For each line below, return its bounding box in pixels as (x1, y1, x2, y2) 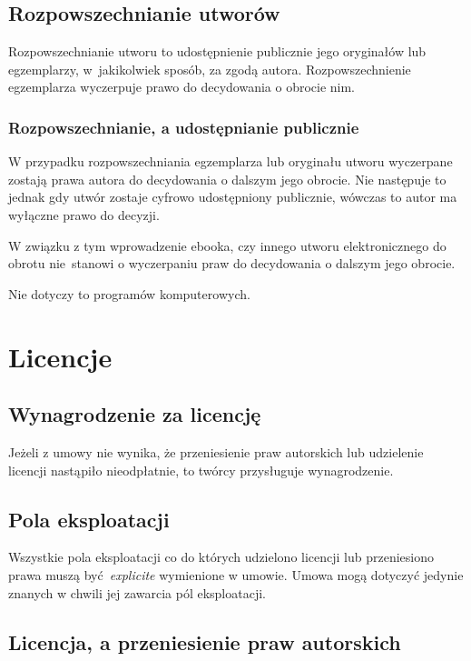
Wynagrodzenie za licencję (8, 400, 261, 428)
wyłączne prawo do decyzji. (8, 205, 160, 224)
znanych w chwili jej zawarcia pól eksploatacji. (8, 583, 266, 602)
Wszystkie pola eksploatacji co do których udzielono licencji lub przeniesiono (8, 547, 435, 566)
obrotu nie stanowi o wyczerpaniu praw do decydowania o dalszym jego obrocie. (8, 254, 456, 273)
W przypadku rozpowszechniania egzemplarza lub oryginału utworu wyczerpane (8, 152, 453, 171)
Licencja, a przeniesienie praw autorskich (8, 627, 401, 656)
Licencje (8, 337, 113, 375)
